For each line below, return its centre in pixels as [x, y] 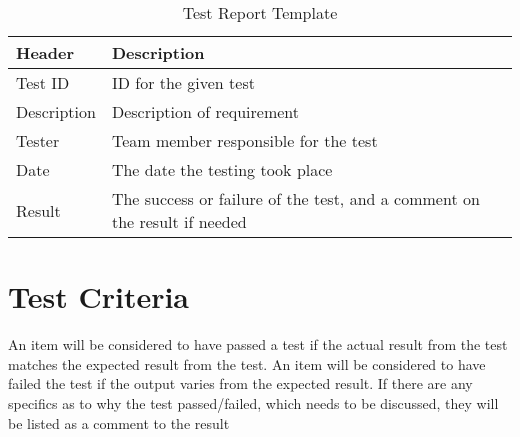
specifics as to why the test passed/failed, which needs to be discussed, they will [253, 402]
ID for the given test [183, 82]
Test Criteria [99, 296]
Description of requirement [205, 111]
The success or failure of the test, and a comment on [295, 198]
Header [45, 52]
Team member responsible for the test [244, 140]
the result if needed [179, 221]
